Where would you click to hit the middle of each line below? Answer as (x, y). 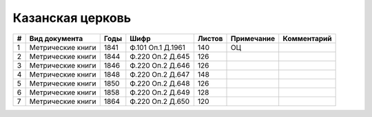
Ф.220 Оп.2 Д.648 (160, 83)
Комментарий (307, 38)
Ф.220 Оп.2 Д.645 (160, 56)
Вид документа (56, 38)
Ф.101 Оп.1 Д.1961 (157, 47)
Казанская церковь (72, 18)
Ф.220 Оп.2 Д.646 (160, 65)
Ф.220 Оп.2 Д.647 (159, 74)
